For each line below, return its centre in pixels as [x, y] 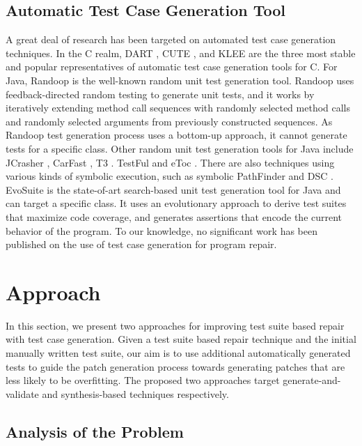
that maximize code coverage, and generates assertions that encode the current [174, 216]
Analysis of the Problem [95, 431]
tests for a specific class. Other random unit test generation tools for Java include [180, 148]
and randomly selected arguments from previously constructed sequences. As [169, 121]
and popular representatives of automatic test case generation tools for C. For [172, 67]
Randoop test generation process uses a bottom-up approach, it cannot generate [176, 135]
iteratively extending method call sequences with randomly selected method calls [178, 108]
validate [22, 393]
